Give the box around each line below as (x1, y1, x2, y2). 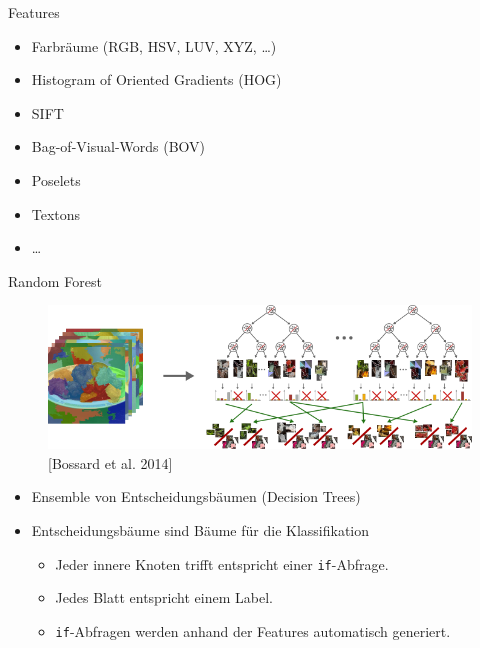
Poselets (31, 169, 81, 190)
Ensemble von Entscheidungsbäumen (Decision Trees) (31, 486, 361, 507)
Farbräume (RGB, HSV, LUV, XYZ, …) (31, 35, 277, 56)
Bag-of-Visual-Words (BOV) (31, 136, 206, 157)
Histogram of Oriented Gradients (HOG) (31, 69, 282, 90)
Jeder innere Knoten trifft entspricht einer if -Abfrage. (55, 553, 389, 574)
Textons (31, 203, 81, 224)
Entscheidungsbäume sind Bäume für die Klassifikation (31, 520, 370, 541)
